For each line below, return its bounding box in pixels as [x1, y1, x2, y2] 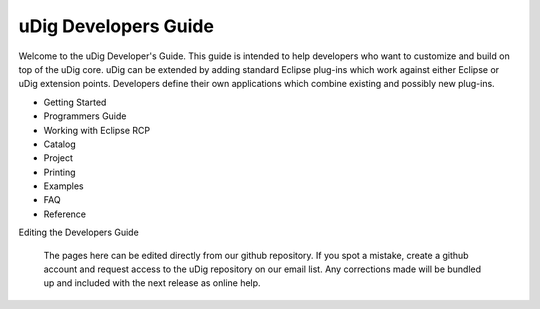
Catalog [43, 138, 76, 150]
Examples [43, 180, 84, 192]
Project [43, 152, 74, 164]
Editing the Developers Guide [18, 226, 139, 239]
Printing [43, 166, 76, 178]
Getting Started [43, 96, 107, 108]
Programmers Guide [43, 110, 127, 122]
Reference [43, 208, 87, 220]
